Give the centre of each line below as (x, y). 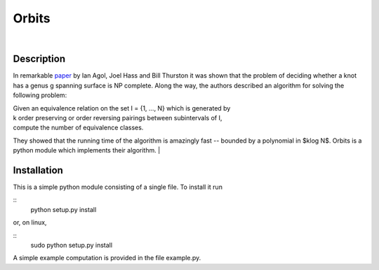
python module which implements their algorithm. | (87, 150)
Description (39, 59)
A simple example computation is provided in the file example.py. (107, 258)
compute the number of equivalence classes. (78, 128)
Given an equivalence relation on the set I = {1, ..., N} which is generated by (122, 108)
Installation (38, 170)
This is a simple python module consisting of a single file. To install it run (118, 187)
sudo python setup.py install (71, 246)
